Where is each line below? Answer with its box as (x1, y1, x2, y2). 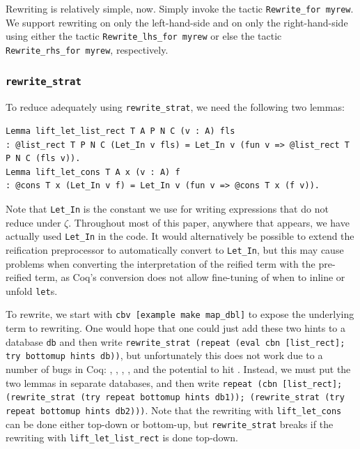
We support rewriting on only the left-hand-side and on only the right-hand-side (6, 15, 348, 29)
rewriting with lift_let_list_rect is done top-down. (6, 430, 238, 445)
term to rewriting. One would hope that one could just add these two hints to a (6, 321, 346, 335)
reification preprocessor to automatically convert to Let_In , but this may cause (6, 242, 344, 257)
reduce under (6, 215, 61, 229)
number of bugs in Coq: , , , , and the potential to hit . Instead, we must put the (6, 361, 351, 376)
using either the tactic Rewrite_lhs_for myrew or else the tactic (6, 29, 282, 43)
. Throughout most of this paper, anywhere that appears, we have (68, 215, 350, 229)
